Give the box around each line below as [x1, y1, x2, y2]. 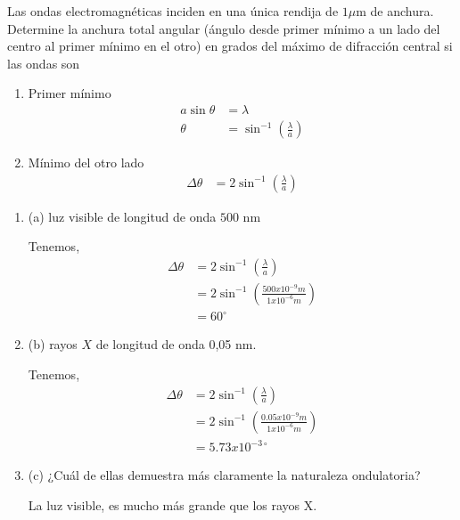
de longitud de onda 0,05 [95, 335, 232, 353]
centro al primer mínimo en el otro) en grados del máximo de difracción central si [7, 37, 453, 55]
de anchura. [370, 2, 434, 20]
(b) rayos [28, 335, 78, 353]
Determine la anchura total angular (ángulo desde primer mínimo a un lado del [7, 19, 440, 37]
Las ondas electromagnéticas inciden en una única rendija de [7, 2, 339, 20]
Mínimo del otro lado [28, 153, 144, 172]
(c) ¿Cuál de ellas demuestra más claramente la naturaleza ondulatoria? [28, 466, 421, 484]
